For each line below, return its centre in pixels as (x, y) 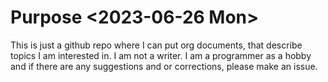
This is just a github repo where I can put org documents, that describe (156, 45)
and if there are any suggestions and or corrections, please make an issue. (164, 66)
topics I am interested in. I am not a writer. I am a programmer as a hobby (161, 55)
